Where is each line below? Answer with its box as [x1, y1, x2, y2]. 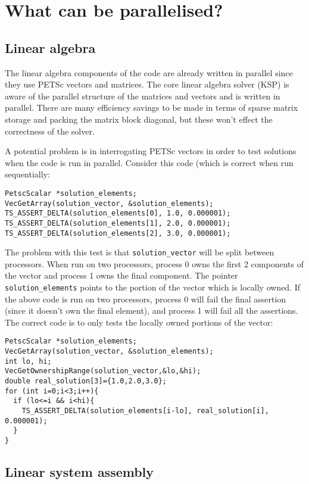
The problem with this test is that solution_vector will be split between [5, 246, 274, 258]
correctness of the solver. [5, 124, 95, 137]
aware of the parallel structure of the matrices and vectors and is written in [5, 89, 280, 102]
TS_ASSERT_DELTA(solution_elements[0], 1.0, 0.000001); [5, 209, 231, 218]
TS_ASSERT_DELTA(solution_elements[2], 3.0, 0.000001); [5, 229, 231, 238]
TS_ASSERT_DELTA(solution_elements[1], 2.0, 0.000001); [5, 218, 231, 227]
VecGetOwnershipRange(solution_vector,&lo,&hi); [5, 367, 201, 376]
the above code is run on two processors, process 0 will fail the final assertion [5, 292, 286, 305]
